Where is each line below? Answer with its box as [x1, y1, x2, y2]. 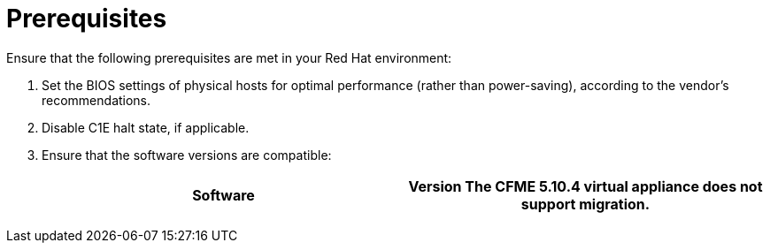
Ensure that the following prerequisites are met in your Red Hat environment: [6, 49, 452, 65]
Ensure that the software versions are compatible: [42, 147, 332, 163]
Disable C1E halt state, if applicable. [42, 119, 250, 135]
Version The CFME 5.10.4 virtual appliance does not [408, 177, 763, 195]
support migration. [520, 194, 651, 213]
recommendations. [42, 92, 151, 108]
